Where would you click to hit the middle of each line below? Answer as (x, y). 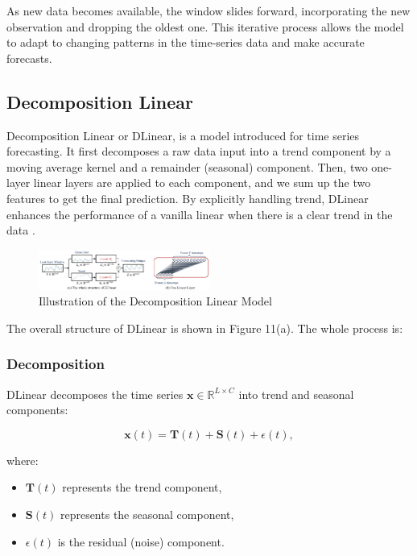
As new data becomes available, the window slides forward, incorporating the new (208, 10)
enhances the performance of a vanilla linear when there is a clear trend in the (200, 214)
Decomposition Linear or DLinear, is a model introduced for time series (183, 135)
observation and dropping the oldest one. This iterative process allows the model (205, 26)
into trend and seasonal (296, 394)
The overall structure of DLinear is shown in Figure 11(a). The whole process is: (205, 328)
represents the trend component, (142, 487)
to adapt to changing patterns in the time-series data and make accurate (186, 42)
